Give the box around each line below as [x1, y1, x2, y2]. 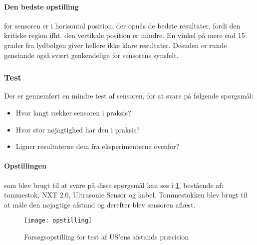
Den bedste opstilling [4, 1, 79, 11]
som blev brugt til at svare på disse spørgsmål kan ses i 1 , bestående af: [4, 179, 224, 190]
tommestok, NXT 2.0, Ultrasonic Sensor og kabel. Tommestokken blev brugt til [4, 189, 248, 200]
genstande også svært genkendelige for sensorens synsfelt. [4, 49, 179, 60]
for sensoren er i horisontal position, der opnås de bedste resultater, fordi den [4, 20, 241, 30]
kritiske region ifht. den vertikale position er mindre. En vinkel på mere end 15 [4, 30, 245, 40]
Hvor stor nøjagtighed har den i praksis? [15, 124, 140, 134]
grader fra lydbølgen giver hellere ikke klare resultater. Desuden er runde [4, 39, 227, 50]
